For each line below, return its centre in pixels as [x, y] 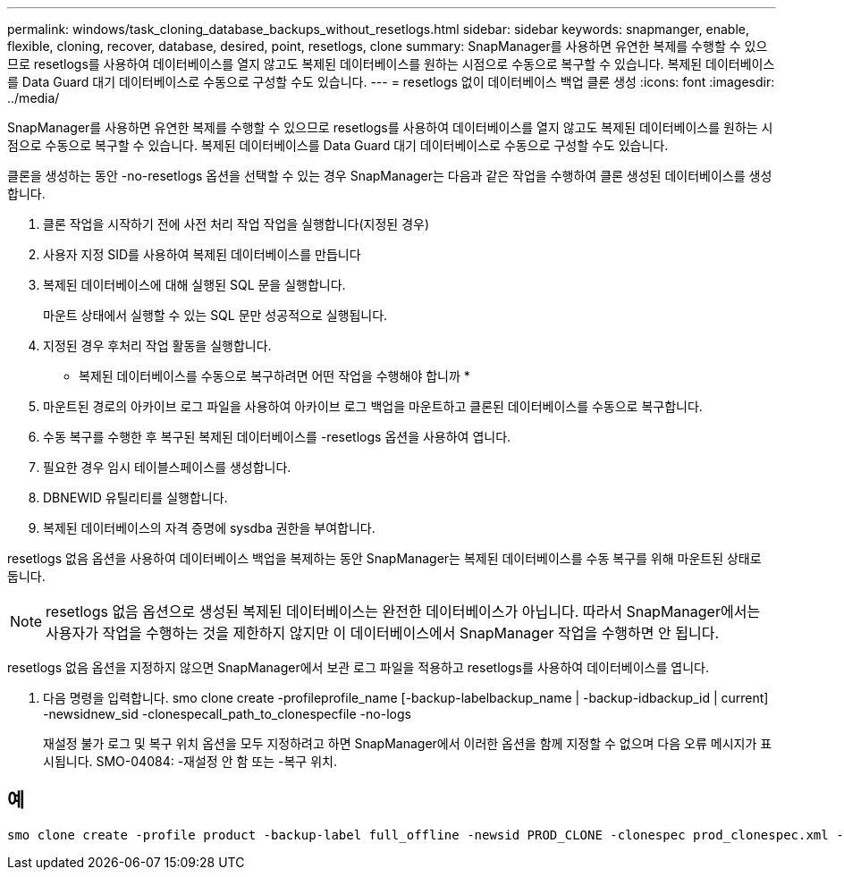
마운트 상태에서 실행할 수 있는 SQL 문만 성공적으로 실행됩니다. [215, 315]
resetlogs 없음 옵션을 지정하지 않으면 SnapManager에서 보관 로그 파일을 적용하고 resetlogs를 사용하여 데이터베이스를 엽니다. [358, 667]
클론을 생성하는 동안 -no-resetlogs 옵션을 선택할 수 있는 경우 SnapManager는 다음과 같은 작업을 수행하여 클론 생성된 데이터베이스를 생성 [390, 176]
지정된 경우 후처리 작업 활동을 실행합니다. [157, 346]
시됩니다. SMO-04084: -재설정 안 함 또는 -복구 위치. [190, 761]
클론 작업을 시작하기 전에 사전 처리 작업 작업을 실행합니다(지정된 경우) [236, 224]
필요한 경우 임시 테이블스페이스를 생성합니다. [167, 467]
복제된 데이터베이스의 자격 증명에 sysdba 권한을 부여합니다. [209, 528]
